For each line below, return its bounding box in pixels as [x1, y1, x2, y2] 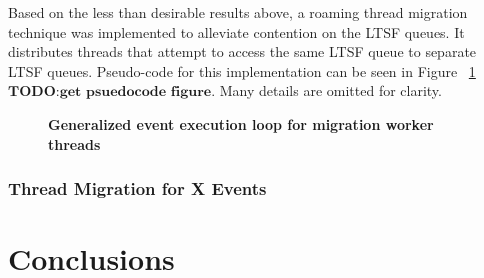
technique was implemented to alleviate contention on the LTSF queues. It [8, 21, 465, 42]
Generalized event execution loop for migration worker [48, 113, 434, 134]
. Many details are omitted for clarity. [211, 80, 442, 101]
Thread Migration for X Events [8, 176, 267, 201]
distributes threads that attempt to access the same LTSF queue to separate [8, 41, 477, 62]
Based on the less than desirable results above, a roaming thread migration [8, 2, 468, 22]
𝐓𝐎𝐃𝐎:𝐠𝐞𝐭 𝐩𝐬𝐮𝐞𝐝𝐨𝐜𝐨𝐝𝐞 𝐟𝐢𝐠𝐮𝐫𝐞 [8, 85, 212, 100]
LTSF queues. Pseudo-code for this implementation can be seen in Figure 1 [8, 60, 476, 81]
